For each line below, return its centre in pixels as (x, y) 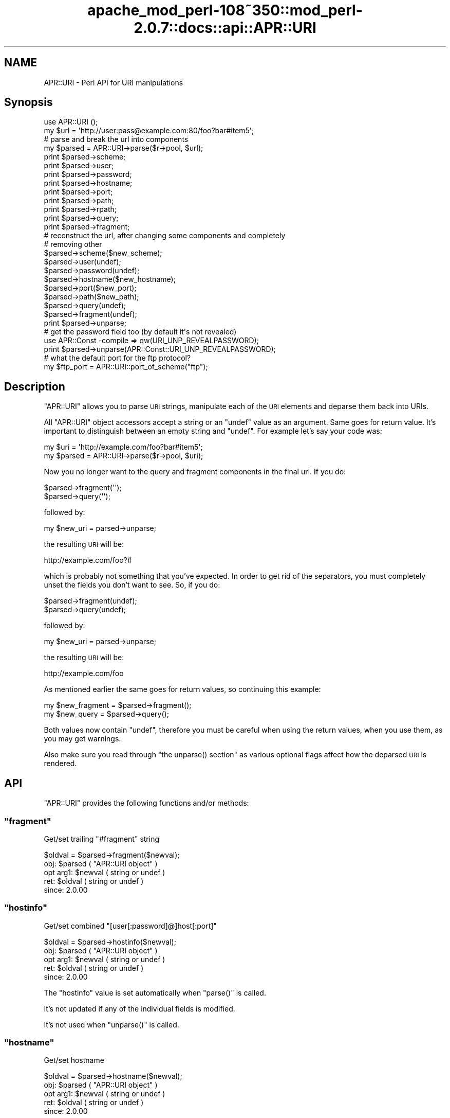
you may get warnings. (82, 739)
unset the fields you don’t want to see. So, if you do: (132, 585)
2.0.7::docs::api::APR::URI (225, 28)
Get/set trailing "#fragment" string (102, 839)
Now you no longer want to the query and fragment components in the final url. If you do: (195, 472)
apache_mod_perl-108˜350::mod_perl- (225, 10)
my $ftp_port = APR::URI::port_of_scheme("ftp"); (126, 367)
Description (35, 386)
